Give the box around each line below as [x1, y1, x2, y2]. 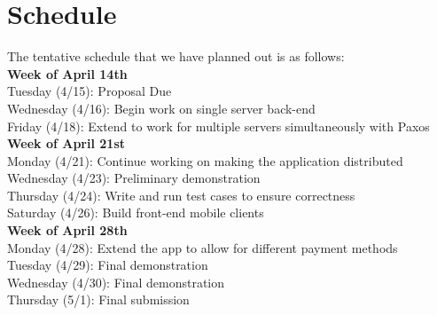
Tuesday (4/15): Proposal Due [7, 82, 172, 100]
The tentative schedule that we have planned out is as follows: [7, 47, 345, 66]
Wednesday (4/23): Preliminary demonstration [7, 169, 261, 187]
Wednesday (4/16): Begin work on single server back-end [7, 98, 316, 117]
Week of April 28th [7, 221, 128, 240]
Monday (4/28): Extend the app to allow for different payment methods [7, 238, 398, 256]
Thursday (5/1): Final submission [7, 290, 190, 309]
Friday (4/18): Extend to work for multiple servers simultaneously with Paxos [7, 116, 430, 135]
